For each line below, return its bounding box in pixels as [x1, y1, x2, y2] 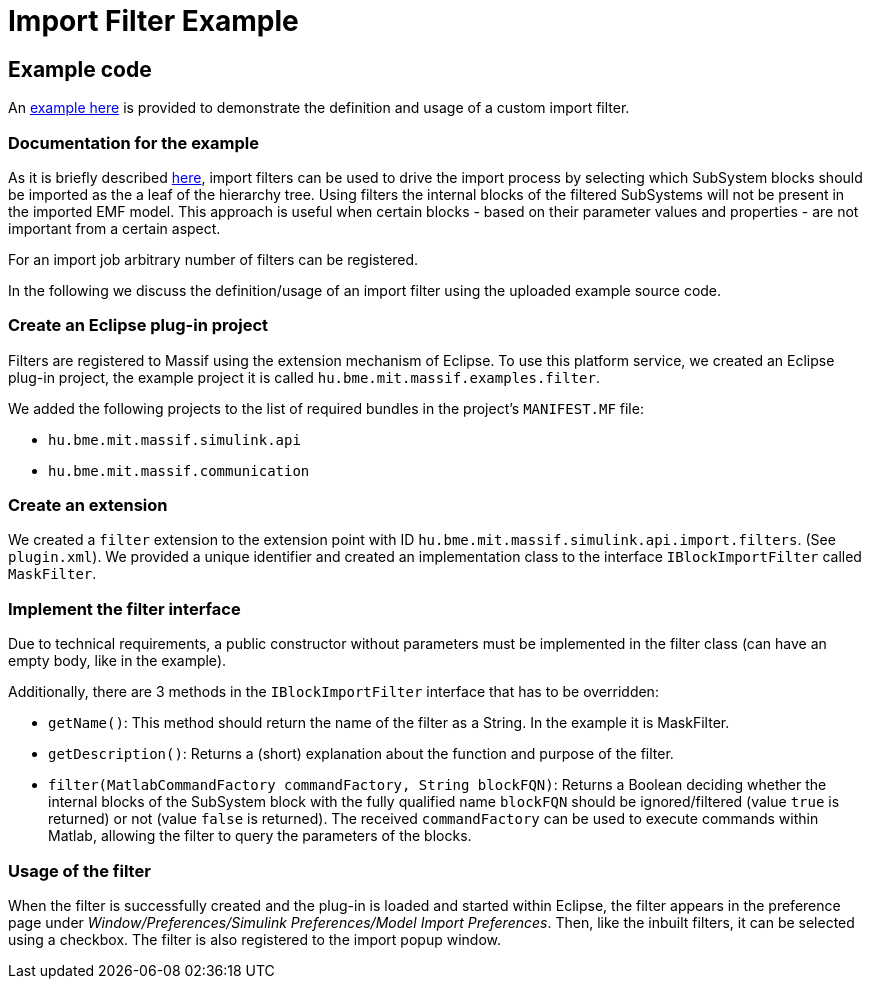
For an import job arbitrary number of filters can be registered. [8, 250, 419, 268]
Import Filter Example [8, 4, 299, 38]
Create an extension [8, 495, 168, 516]
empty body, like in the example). [8, 652, 227, 670]
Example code [8, 56, 152, 82]
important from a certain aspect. [8, 219, 221, 237]
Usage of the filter [8, 860, 151, 881]
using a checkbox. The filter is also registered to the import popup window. [8, 930, 501, 948]
